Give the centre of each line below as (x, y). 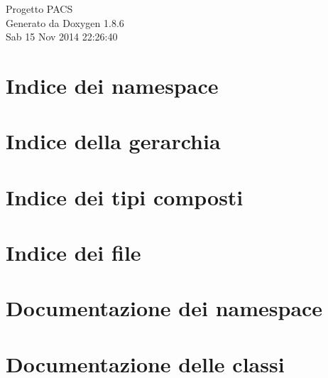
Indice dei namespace (112, 85)
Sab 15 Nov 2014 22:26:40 (62, 37)
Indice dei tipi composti (125, 196)
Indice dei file (73, 253)
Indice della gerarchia (113, 141)
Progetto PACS (39, 9)
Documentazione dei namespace (164, 308)
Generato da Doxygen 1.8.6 (65, 22)
